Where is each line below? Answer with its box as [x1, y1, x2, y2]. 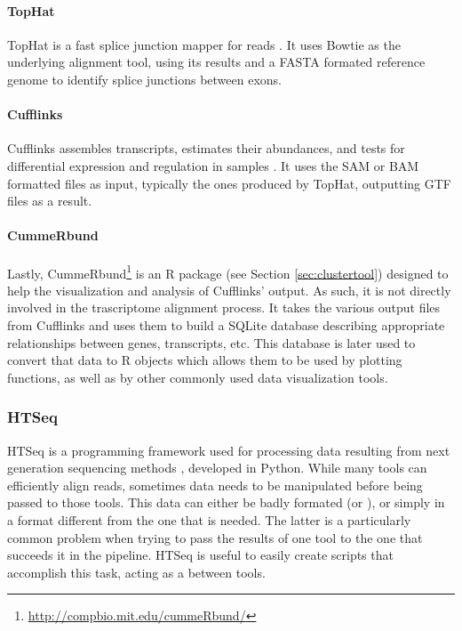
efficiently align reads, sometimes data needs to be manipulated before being [7, 475, 423, 494]
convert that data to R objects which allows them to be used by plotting [7, 351, 402, 369]
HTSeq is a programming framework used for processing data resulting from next [7, 441, 450, 459]
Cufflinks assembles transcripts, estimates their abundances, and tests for [7, 139, 405, 158]
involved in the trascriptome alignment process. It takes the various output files [7, 298, 441, 317]
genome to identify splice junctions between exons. [7, 69, 282, 88]
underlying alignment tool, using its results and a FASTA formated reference [7, 53, 426, 71]
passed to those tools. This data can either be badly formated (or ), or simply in [7, 493, 445, 512]
